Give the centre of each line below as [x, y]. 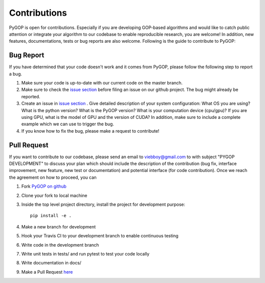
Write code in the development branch [60, 245]
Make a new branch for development [58, 226]
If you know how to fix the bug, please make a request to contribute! [90, 131]
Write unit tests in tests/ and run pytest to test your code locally [85, 254]
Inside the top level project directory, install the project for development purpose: [103, 204]
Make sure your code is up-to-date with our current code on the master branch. [102, 83]
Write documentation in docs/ [51, 263]
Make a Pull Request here [47, 272]
